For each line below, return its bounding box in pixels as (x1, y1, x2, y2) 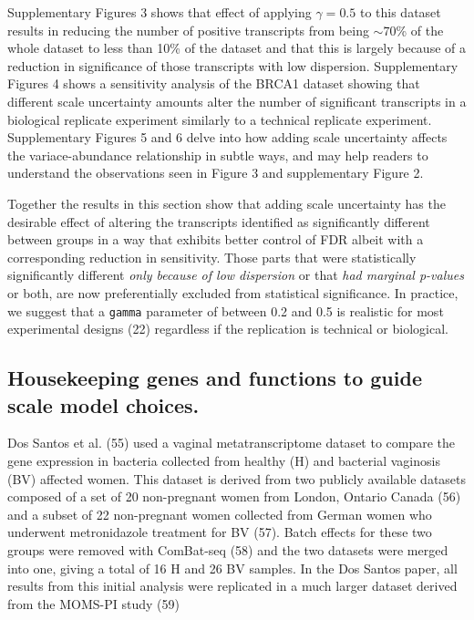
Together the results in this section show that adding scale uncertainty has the (7, 193, 446, 212)
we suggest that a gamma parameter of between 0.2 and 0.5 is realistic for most (7, 301, 444, 320)
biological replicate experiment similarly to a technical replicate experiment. (7, 109, 432, 129)
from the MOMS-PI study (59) (7, 594, 180, 613)
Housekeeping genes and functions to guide (7, 364, 422, 392)
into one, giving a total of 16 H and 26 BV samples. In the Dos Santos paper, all (7, 558, 458, 577)
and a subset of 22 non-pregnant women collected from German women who (7, 504, 432, 523)
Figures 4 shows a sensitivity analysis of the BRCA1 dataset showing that (7, 74, 420, 93)
